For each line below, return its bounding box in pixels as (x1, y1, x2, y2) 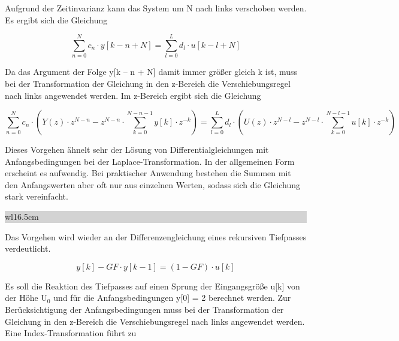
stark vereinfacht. (5, 190, 68, 203)
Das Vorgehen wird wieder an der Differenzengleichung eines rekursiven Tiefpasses (5, 230, 307, 243)
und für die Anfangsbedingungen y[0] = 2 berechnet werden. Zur (53, 291, 291, 304)
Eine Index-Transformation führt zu (5, 327, 137, 339)
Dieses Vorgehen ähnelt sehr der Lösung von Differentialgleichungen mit (5, 143, 269, 156)
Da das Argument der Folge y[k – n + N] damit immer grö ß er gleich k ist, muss (5, 65, 298, 78)
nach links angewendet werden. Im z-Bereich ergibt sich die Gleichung (5, 89, 261, 101)
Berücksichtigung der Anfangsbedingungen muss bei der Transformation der (5, 303, 284, 316)
